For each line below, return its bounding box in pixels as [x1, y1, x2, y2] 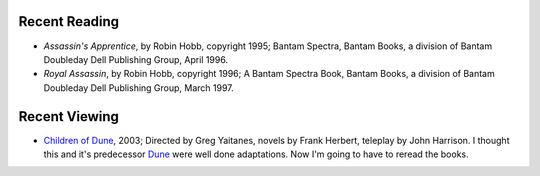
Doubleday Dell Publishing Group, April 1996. [43, 53, 229, 65]
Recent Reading [18, 13, 120, 30]
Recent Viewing [18, 108, 120, 125]
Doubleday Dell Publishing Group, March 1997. [43, 81, 234, 94]
